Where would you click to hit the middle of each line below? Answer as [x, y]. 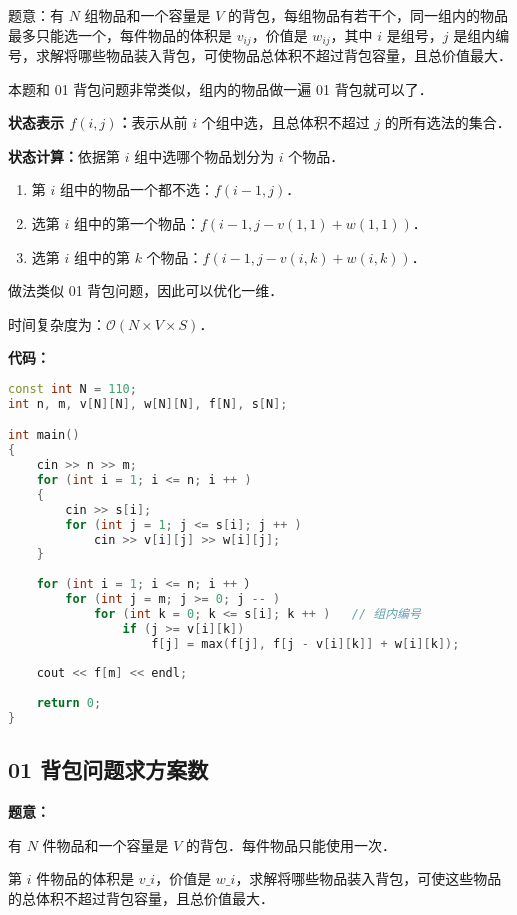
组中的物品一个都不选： [136, 189]
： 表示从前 [152, 122]
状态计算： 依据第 [64, 155]
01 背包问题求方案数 [108, 769]
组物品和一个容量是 [147, 15]
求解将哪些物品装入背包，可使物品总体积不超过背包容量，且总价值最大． [273, 55]
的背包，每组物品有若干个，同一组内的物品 [368, 15]
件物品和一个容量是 [105, 844]
